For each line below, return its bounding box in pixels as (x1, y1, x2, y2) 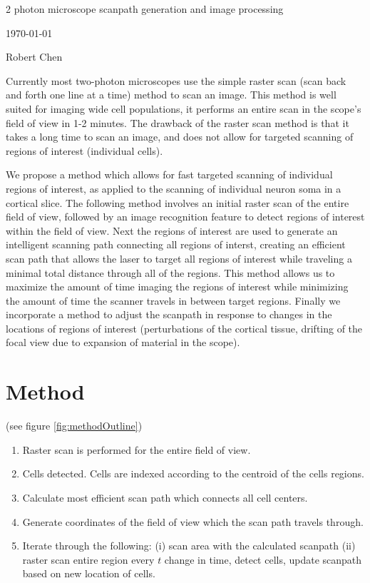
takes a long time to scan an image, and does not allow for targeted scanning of (6, 129, 354, 144)
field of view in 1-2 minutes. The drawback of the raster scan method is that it (6, 115, 349, 130)
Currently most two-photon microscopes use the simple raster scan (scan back (6, 73, 346, 88)
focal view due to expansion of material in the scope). (6, 335, 240, 350)
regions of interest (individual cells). (6, 143, 163, 158)
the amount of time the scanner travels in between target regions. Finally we (6, 293, 341, 308)
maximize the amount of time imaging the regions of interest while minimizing (6, 279, 349, 294)
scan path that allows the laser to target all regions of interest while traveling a (6, 250, 352, 265)
